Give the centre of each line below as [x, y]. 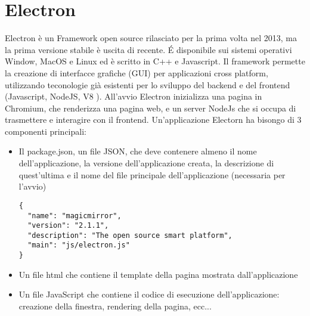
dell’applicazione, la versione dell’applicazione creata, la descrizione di [146, 163]
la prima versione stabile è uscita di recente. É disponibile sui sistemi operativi [148, 49]
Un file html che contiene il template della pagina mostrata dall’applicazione [158, 274]
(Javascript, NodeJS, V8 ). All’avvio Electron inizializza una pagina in [134, 96]
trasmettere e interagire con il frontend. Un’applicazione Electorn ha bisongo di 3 [153, 120]
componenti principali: [46, 131]
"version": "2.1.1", [68, 226]
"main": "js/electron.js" [79, 245]
